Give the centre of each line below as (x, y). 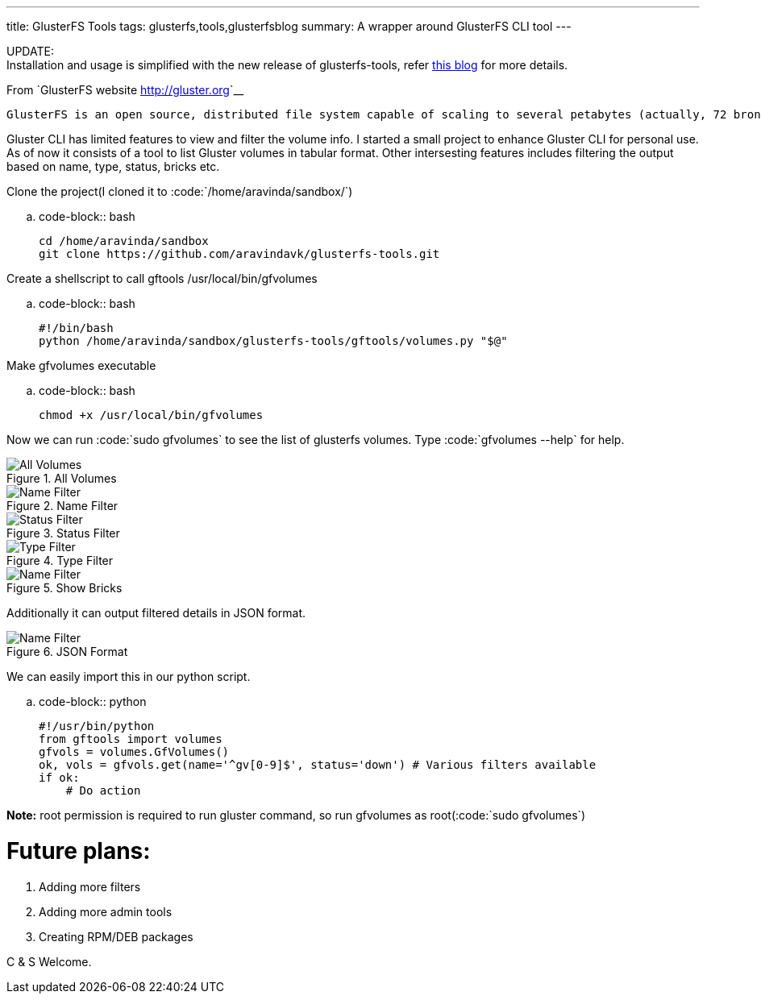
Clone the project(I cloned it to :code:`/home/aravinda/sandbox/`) (180, 191)
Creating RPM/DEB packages (116, 936)
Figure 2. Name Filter (62, 506)
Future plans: (79, 851)
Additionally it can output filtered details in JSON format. (156, 613)
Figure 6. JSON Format (67, 651)
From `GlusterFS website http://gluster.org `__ (125, 90)
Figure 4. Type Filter (60, 560)
